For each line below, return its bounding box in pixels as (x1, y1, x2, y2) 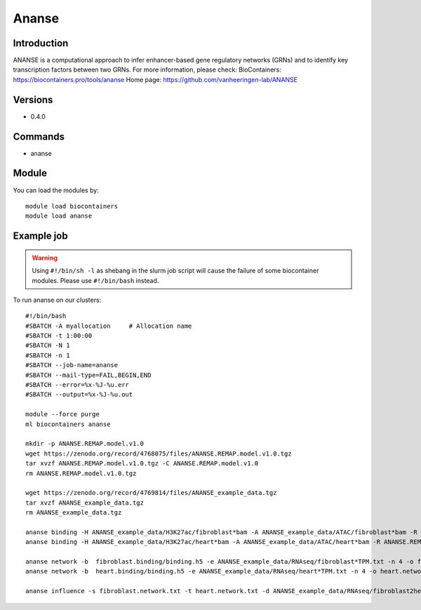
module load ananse (25, 212, 93, 220)
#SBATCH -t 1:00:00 (25, 332, 93, 340)
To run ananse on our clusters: (13, 296, 102, 304)
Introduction (13, 37, 69, 49)
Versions (13, 93, 53, 105)
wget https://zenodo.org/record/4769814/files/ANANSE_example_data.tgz (25, 489, 277, 497)
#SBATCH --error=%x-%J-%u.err (25, 381, 130, 389)
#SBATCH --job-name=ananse (25, 362, 119, 369)
